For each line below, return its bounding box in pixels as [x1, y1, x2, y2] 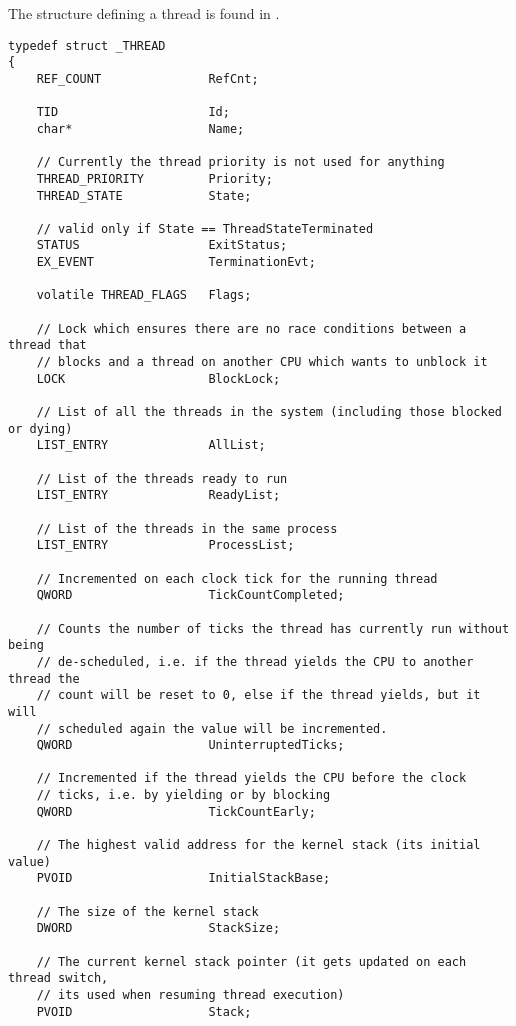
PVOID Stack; [36, 1004, 252, 1019]
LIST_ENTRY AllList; [36, 438, 266, 453]
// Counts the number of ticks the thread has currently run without [36, 621, 510, 636]
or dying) [8, 421, 73, 436]
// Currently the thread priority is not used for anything [36, 155, 445, 170]
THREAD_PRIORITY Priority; [36, 171, 273, 186]
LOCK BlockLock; [36, 371, 281, 386]
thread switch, [8, 971, 109, 986]
